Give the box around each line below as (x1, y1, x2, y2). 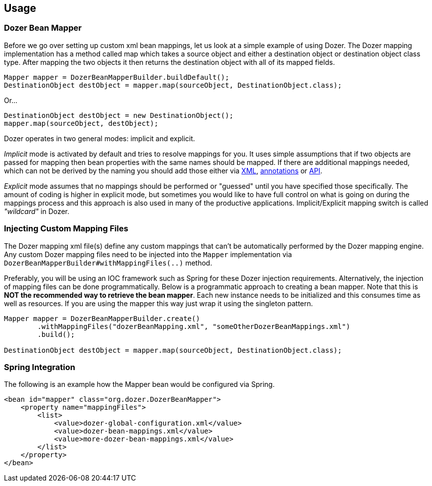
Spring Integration (4, 362, 75, 372)
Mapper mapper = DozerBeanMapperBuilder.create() (4, 314, 200, 323)
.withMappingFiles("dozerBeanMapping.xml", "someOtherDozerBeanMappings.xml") (37, 322, 350, 330)
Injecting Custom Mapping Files (4, 223, 129, 234)
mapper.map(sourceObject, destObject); (4, 119, 158, 127)
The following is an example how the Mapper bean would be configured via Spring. (4, 380, 275, 389)
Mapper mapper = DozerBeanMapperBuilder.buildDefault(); (4, 73, 230, 81)
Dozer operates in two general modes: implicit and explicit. (4, 134, 195, 143)
